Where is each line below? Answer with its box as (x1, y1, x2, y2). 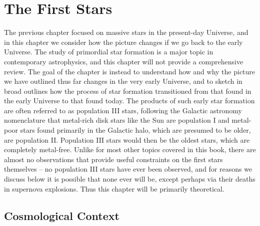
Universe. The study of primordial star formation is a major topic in (4, 46, 213, 57)
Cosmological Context (4, 208, 119, 223)
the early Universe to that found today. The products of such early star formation (4, 95, 255, 106)
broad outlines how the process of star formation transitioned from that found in (4, 85, 251, 96)
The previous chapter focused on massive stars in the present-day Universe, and (4, 27, 248, 37)
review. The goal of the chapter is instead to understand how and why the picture (4, 66, 255, 76)
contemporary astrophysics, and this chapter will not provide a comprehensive (4, 56, 243, 66)
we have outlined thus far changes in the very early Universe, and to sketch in (4, 76, 242, 86)
